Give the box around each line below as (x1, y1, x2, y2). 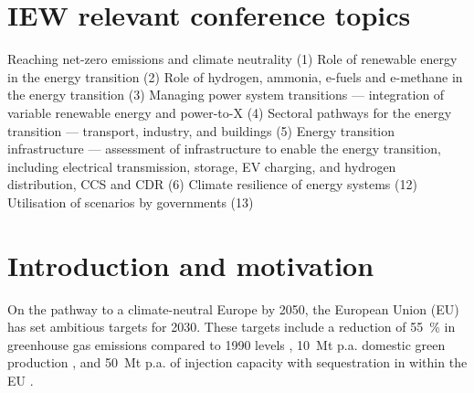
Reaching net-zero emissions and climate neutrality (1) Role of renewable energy (7, 49, 458, 69)
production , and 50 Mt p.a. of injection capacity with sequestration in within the (7, 353, 468, 372)
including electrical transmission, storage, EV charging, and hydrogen (7, 156, 396, 175)
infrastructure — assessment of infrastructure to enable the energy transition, (7, 139, 441, 158)
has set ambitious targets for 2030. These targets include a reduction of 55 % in (7, 317, 456, 336)
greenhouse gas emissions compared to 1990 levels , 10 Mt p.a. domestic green (7, 335, 446, 354)
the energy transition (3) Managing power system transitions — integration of (7, 85, 445, 104)
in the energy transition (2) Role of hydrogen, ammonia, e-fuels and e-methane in (7, 67, 463, 86)
